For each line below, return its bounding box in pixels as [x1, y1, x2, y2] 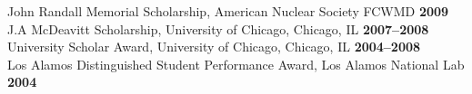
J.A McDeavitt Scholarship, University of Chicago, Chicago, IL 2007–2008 [7, 19, 429, 38]
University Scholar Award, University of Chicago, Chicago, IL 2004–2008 [7, 37, 421, 56]
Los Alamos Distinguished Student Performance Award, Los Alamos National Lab [7, 54, 465, 73]
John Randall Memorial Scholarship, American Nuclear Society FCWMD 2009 [7, 2, 449, 20]
